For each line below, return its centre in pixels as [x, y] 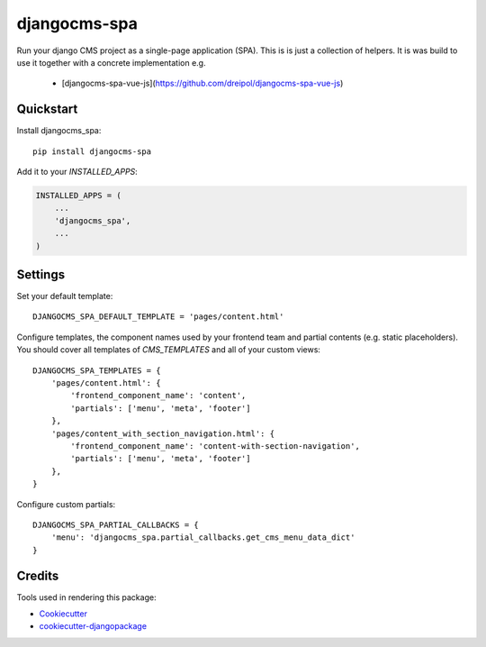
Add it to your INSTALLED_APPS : [77, 172]
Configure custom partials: [66, 504]
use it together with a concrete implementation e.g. [111, 62]
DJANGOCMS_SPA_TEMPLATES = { [97, 370]
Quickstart [47, 109]
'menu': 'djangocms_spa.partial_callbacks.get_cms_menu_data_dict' [203, 538]
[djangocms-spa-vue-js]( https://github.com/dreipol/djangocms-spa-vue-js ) [202, 83]
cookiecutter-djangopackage [93, 626]
